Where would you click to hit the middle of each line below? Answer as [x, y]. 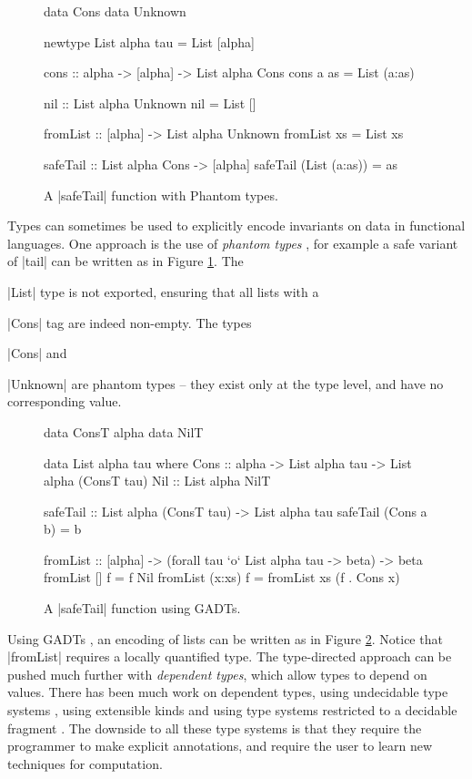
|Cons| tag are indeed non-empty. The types [130, 322]
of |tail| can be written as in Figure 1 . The [126, 261]
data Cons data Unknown [115, 11]
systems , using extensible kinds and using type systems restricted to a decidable [232, 710]
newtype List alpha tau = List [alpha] [149, 41]
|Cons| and [37, 353]
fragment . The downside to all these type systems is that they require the [215, 728]
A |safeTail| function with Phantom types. [161, 195]
